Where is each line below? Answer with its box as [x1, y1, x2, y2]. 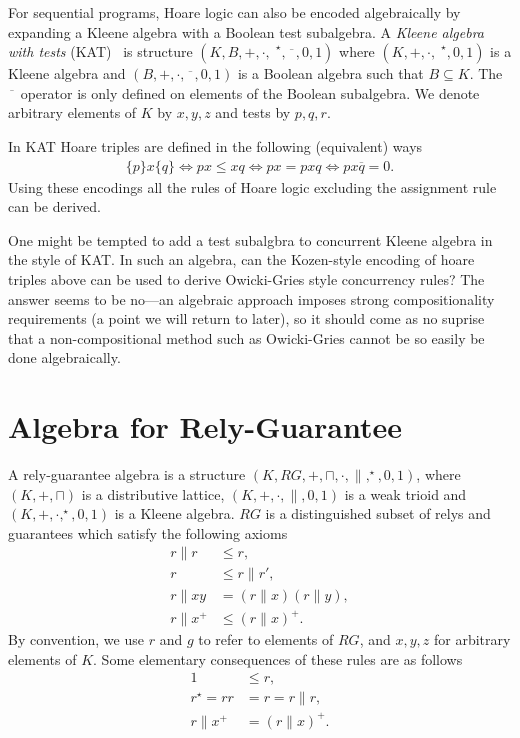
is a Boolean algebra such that [237, 63, 424, 84]
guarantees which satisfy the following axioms [8, 522, 288, 543]
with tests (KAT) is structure [8, 41, 193, 62]
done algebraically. [8, 347, 121, 368]
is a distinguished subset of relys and [265, 503, 491, 524]
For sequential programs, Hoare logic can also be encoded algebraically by [8, 2, 461, 22]
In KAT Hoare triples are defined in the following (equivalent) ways [8, 135, 423, 156]
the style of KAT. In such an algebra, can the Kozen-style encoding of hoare [8, 249, 475, 270]
